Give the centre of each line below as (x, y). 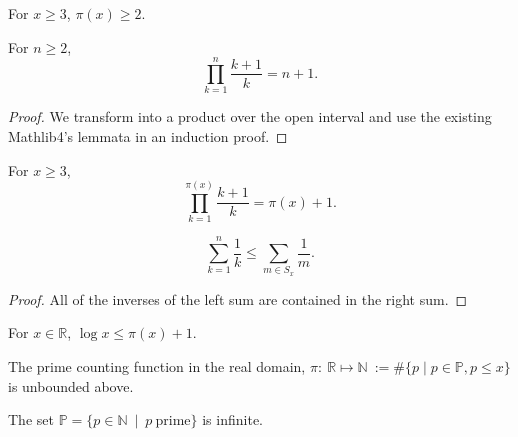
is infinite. (232, 419)
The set (31, 419)
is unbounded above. (71, 385)
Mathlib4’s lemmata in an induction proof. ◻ (148, 135)
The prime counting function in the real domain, (157, 365)
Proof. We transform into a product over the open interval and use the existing (250, 116)
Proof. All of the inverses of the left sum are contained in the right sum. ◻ (238, 298)
